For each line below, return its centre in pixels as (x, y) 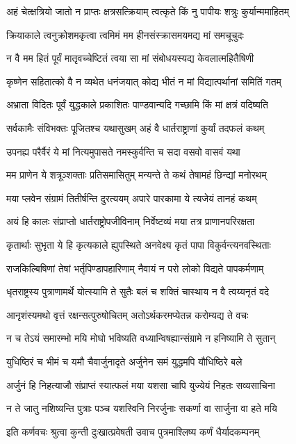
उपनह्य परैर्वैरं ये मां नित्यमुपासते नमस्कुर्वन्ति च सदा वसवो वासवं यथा (123, 151)
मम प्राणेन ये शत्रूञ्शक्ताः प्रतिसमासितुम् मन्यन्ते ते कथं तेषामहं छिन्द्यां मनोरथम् (137, 175)
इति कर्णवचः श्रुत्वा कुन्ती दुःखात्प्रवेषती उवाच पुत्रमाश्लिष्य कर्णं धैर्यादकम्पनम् (133, 431)
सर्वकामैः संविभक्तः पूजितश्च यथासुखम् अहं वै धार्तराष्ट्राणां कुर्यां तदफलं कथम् (135, 128)
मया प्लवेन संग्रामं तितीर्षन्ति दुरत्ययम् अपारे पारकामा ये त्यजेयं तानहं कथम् (132, 198)
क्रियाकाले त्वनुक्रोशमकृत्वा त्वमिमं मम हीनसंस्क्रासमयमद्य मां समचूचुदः (125, 34)
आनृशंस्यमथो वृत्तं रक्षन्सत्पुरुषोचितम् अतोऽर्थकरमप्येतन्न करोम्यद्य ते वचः (128, 314)
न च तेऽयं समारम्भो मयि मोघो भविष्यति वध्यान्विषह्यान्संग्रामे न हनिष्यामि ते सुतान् (141, 338)
